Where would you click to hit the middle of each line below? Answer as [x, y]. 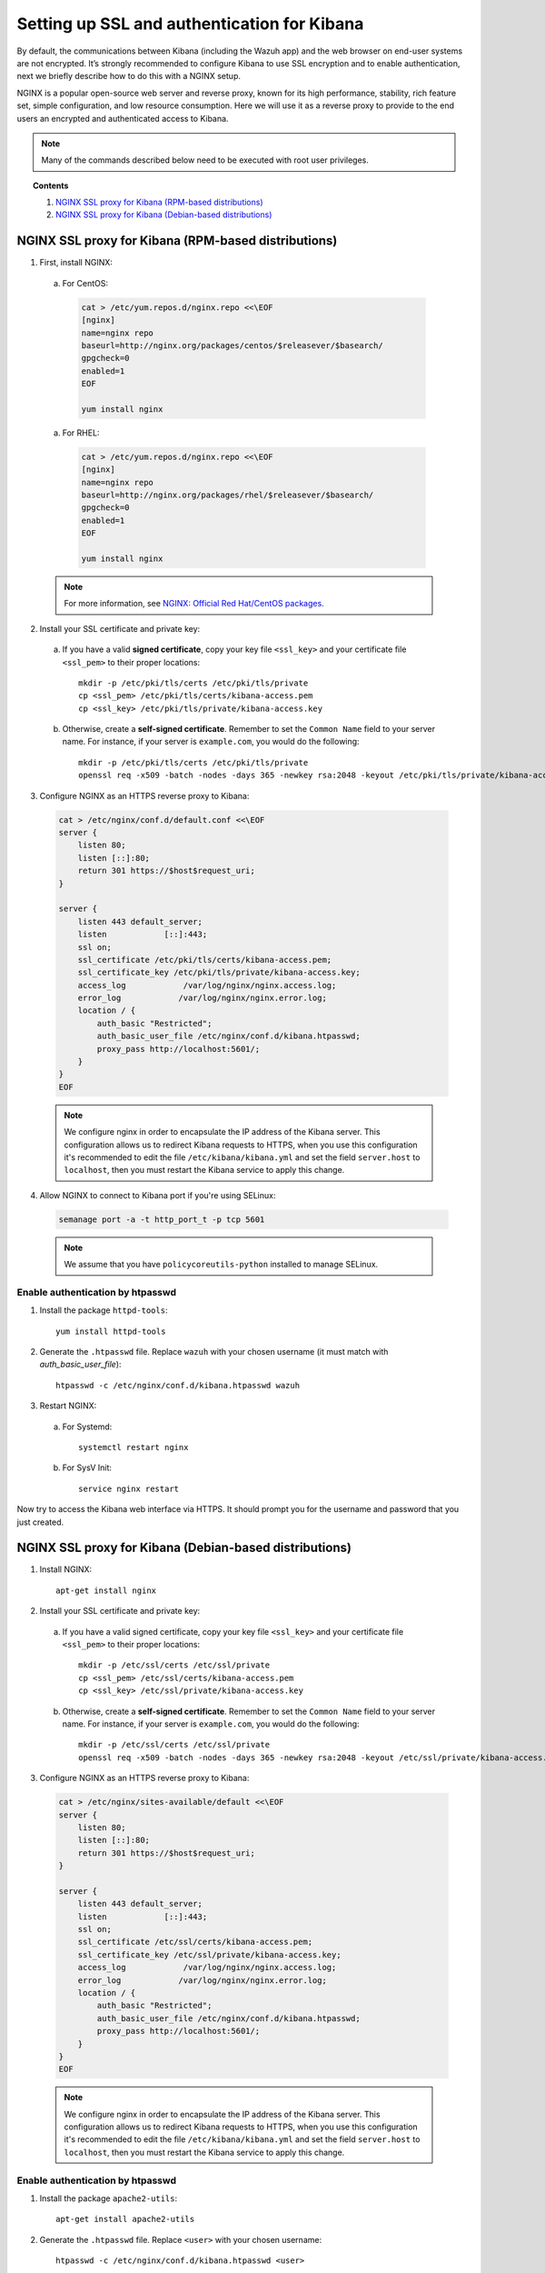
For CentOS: [85, 283]
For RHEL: [81, 433]
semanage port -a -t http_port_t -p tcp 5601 [162, 1219]
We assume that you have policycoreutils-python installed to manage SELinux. [221, 1265]
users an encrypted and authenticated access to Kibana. [123, 118]
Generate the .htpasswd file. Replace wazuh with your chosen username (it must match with [214, 1352]
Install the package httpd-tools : [104, 1310]
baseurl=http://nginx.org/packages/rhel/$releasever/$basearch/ [228, 495]
